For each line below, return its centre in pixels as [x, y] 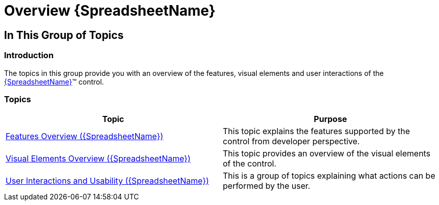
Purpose [330, 119]
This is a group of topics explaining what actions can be [329, 176]
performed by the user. [267, 186]
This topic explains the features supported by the [316, 131]
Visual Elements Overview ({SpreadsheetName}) [98, 159]
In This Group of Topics [64, 35]
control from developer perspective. [291, 141]
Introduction [29, 55]
